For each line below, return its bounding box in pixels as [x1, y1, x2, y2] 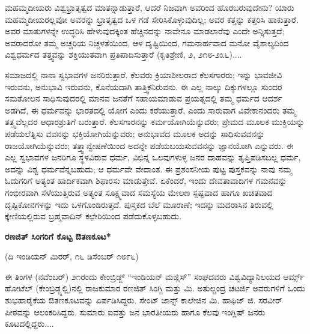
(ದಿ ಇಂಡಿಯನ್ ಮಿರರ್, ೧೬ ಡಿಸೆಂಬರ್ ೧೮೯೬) [5, 250, 139, 263]
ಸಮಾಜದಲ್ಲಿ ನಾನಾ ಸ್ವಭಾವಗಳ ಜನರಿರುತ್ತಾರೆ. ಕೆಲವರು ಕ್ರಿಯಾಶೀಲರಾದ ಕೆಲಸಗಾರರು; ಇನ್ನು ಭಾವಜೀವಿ [5, 68, 282, 80]
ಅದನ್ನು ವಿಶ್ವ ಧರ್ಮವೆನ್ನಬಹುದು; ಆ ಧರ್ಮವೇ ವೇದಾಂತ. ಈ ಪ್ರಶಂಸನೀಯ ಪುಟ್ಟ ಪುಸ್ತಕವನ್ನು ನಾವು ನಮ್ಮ [5, 162, 293, 175]
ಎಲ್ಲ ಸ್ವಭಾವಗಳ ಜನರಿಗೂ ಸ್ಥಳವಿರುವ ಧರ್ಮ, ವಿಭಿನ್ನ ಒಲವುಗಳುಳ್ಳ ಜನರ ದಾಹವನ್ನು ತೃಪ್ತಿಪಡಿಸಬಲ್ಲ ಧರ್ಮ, [5, 151, 301, 163]
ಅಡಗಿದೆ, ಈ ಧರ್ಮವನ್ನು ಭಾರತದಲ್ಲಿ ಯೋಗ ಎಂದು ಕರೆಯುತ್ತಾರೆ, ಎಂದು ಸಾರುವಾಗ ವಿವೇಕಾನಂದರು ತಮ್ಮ [5, 103, 296, 116]
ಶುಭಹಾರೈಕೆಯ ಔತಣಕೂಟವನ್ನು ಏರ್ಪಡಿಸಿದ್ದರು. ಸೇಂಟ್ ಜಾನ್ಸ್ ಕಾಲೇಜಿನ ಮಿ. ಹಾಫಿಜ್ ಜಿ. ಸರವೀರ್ [5, 294, 282, 306]
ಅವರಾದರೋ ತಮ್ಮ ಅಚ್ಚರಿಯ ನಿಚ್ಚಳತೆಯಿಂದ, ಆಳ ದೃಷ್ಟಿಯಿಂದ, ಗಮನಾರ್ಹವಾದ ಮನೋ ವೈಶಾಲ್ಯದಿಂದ [5, 36, 289, 49]
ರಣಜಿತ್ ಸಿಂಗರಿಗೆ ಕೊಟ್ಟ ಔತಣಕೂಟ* [5, 229, 111, 242]
